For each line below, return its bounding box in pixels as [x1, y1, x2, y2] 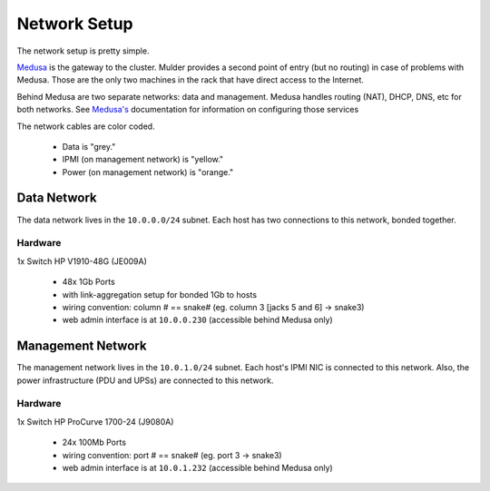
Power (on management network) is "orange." [62, 166, 234, 177]
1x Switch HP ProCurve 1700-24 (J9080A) [16, 416, 174, 427]
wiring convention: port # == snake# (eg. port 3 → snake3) [62, 449, 282, 460]
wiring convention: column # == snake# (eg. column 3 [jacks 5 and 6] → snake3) [62, 301, 365, 312]
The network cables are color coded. [16, 121, 155, 132]
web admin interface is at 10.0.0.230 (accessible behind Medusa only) [62, 314, 333, 326]
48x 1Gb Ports [62, 277, 115, 288]
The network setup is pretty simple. [16, 45, 150, 56]
